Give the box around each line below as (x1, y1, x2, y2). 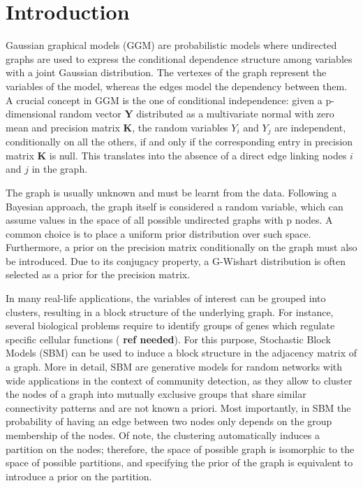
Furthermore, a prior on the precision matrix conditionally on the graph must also (6, 240, 357, 254)
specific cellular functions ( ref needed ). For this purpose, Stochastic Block (6, 331, 331, 346)
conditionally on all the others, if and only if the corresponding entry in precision (6, 134, 353, 149)
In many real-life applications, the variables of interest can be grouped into (6, 291, 326, 306)
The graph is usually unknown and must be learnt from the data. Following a (6, 185, 337, 199)
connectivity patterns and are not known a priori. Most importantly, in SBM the (6, 400, 351, 415)
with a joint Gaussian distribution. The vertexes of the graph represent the (6, 65, 327, 80)
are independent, (274, 120, 346, 134)
